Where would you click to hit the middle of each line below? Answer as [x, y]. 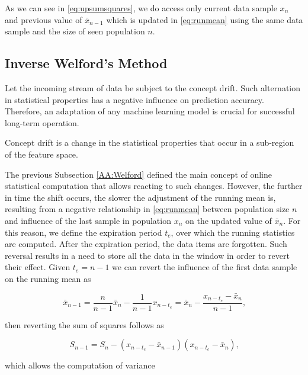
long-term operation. [42, 122]
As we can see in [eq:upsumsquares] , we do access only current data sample [141, 8]
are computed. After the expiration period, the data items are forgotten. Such [146, 244]
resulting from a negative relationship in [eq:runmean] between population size [147, 209]
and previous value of [44, 19]
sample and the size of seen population [75, 31]
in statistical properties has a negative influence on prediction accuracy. [134, 99]
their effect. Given [38, 267]
